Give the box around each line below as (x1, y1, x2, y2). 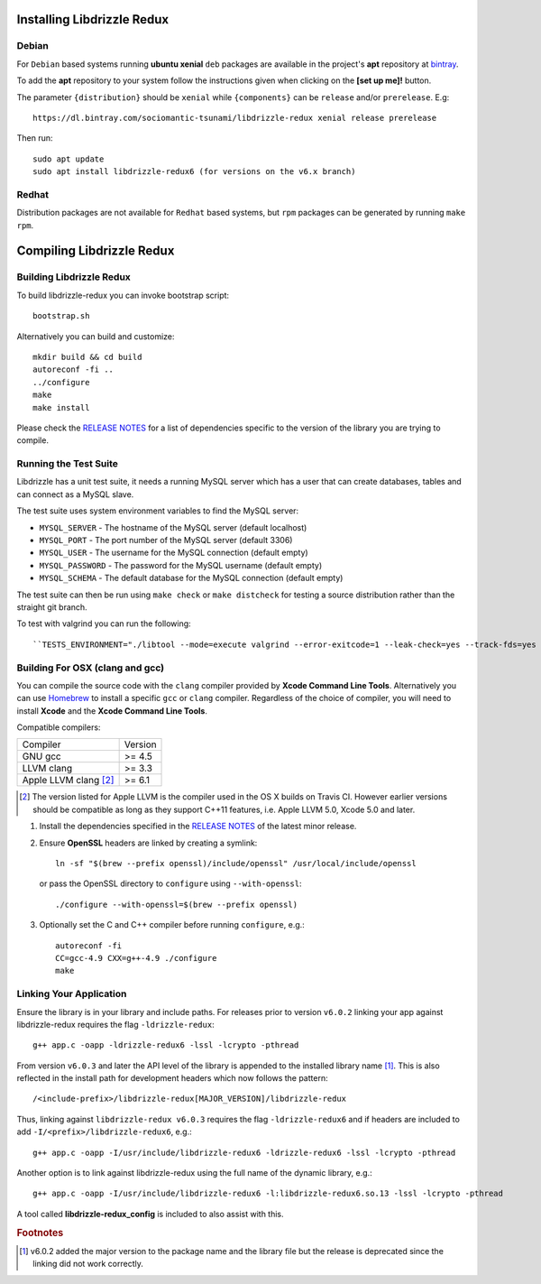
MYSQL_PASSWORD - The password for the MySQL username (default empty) (39, 559, 323, 570)
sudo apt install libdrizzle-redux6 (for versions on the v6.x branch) (32, 167, 356, 177)
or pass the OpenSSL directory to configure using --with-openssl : (39, 878, 302, 889)
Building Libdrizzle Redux (16, 271, 131, 283)
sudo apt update (32, 153, 105, 164)
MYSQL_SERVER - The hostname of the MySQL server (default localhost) (39, 522, 307, 532)
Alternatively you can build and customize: (16, 330, 175, 342)
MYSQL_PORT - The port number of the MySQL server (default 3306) (39, 535, 293, 546)
